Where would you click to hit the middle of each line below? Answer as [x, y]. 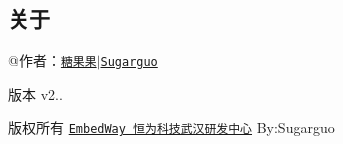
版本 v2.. [35, 93]
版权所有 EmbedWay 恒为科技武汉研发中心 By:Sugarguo [171, 127]
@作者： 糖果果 [52, 60]
